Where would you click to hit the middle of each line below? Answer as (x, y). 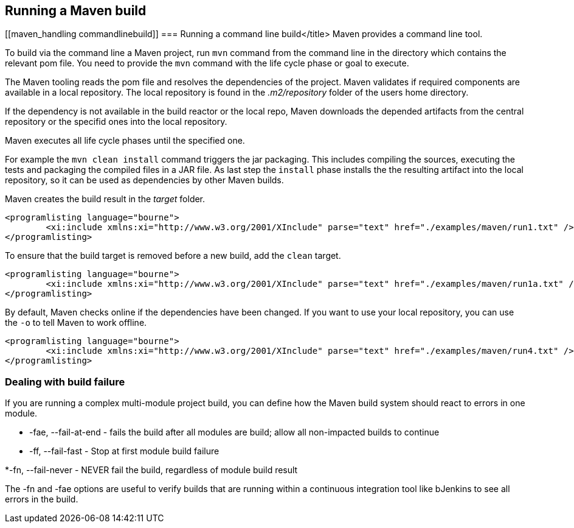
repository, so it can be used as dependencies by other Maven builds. (144, 180)
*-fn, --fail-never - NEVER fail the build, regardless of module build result (151, 470)
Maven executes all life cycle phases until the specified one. (125, 141)
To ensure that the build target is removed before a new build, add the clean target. (173, 256)
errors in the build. (42, 499)
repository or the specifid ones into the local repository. (116, 122)
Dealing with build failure (65, 382)
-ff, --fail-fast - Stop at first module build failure (124, 451)
